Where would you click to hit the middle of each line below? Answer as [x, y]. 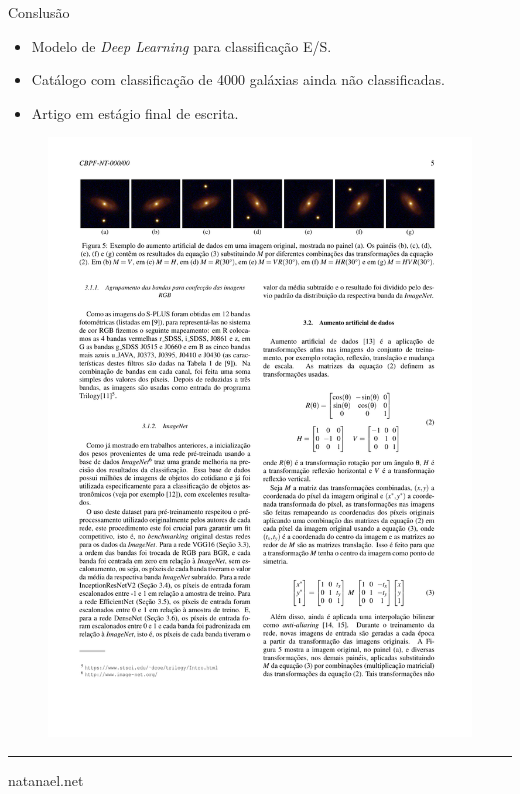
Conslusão [39, 12]
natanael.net [46, 779]
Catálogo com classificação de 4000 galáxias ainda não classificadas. [238, 79]
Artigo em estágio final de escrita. [135, 112]
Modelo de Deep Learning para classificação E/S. [181, 45]
